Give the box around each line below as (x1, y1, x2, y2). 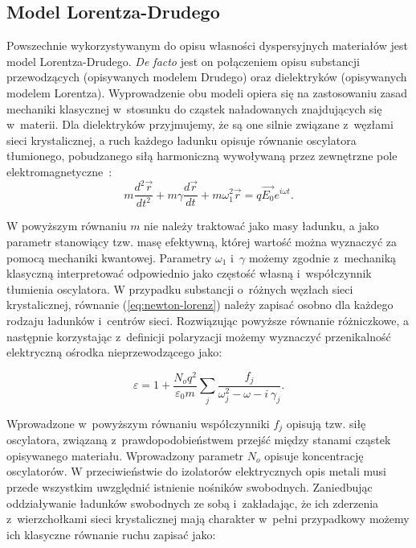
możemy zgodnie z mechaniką (248, 249, 397, 266)
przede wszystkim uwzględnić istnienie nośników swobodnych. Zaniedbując (6, 478, 373, 495)
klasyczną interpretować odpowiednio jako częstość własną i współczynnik (6, 265, 372, 282)
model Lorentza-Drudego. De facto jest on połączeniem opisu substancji (6, 52, 360, 69)
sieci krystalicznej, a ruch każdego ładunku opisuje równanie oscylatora (6, 131, 357, 148)
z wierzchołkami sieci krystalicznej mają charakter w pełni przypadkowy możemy (6, 510, 410, 527)
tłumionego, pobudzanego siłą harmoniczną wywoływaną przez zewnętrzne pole (6, 147, 398, 164)
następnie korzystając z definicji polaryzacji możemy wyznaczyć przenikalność (6, 328, 391, 344)
